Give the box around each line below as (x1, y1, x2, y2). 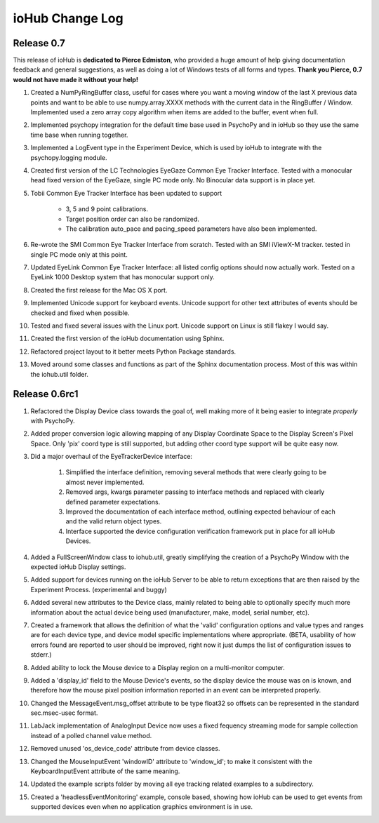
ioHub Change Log (13, 11, 124, 26)
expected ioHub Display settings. (30, 562, 126, 571)
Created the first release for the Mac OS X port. (30, 286, 168, 294)
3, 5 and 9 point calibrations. (65, 205, 149, 213)
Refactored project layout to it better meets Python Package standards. (30, 347, 237, 356)
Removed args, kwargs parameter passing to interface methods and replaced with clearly (65, 488, 325, 496)
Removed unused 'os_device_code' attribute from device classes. (30, 744, 220, 753)
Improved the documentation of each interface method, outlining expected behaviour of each (65, 507, 336, 516)
